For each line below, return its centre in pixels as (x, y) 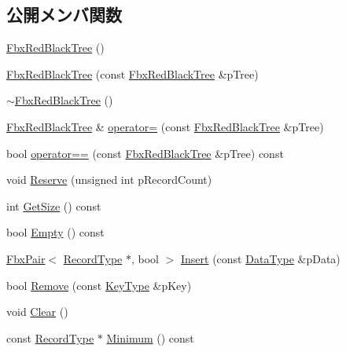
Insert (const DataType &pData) (260, 258)
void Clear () (37, 312)
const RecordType (50, 337)
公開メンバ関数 (64, 15)
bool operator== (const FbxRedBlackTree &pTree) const (145, 153)
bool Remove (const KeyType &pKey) (99, 285)
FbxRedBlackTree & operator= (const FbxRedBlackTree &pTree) (165, 126)
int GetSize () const (54, 205)
